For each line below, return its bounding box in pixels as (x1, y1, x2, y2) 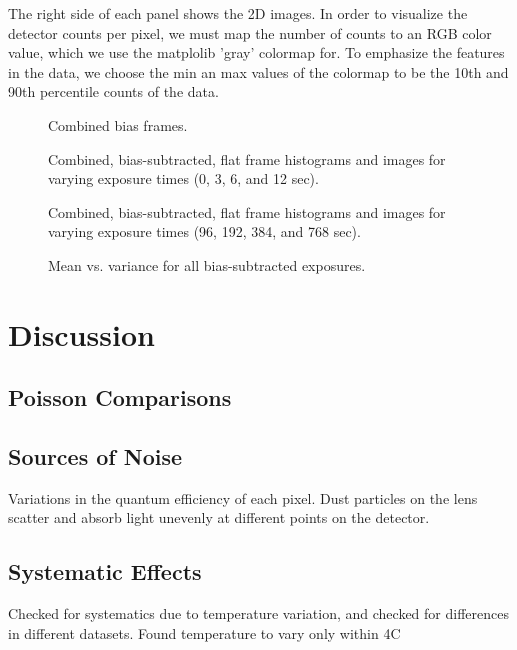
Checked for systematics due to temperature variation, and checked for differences (8, 603, 509, 624)
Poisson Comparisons (8, 382, 232, 413)
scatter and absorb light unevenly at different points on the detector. (8, 507, 430, 528)
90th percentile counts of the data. (8, 81, 219, 102)
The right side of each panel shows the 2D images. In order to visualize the (8, 3, 468, 23)
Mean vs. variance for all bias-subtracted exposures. (48, 254, 366, 275)
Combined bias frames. (48, 114, 188, 135)
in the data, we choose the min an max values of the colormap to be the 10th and (8, 61, 509, 82)
